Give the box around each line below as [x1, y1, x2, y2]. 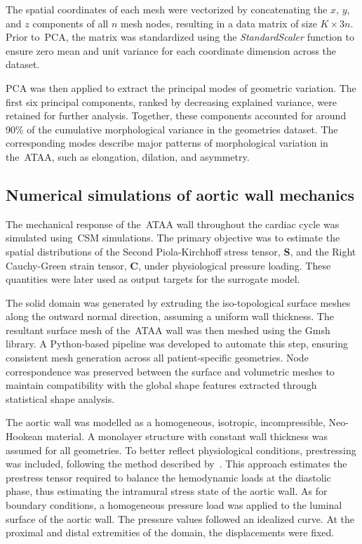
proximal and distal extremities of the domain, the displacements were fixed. [6, 525, 335, 540]
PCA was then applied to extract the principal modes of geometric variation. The [6, 80, 356, 95]
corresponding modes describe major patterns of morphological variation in [6, 135, 328, 150]
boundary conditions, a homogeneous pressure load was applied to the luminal [6, 498, 342, 512]
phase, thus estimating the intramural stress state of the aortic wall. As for [6, 484, 328, 498]
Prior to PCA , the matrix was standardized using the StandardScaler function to [6, 29, 354, 44]
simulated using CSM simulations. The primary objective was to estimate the [6, 230, 340, 245]
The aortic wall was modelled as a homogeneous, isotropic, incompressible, [6, 415, 326, 430]
